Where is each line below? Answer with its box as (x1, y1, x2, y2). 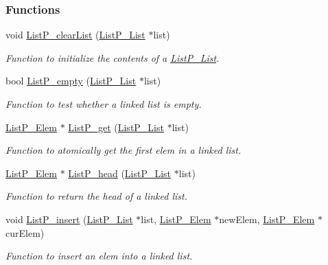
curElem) (5, 225, 45, 240)
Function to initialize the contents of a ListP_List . (5, 50, 220, 65)
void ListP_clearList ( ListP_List (5, 27, 145, 42)
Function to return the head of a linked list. (5, 189, 187, 203)
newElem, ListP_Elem (219, 211, 315, 226)
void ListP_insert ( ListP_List (5, 211, 133, 226)
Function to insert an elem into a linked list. (5, 249, 193, 263)
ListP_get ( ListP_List (68, 119, 164, 134)
